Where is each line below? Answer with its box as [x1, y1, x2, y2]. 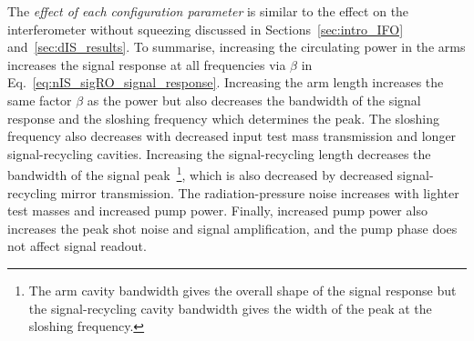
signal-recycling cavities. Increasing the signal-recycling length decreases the [7, 144, 431, 163]
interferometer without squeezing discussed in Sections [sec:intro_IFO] [7, 19, 404, 38]
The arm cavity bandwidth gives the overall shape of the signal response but [28, 280, 457, 299]
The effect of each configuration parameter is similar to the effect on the [7, 2, 409, 20]
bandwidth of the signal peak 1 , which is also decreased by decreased [7, 163, 394, 184]
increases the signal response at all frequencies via [7, 55, 286, 74]
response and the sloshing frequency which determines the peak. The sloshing [7, 108, 439, 127]
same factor [7, 90, 72, 109]
